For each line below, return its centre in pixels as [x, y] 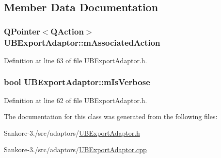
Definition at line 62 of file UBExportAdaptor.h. [76, 100]
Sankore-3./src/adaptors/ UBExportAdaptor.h [72, 132]
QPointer [22, 31]
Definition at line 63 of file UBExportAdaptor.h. [76, 60]
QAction [67, 31]
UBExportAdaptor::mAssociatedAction [82, 42]
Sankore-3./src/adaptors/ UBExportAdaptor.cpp [75, 149]
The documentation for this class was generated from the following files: [111, 116]
